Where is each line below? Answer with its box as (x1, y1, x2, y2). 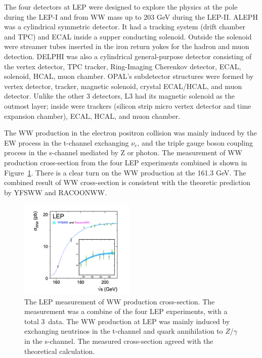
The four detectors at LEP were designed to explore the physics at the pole (4, 2, 238, 12)
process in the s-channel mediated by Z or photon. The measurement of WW (4, 147, 242, 158)
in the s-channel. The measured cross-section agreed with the (24, 335, 213, 346)
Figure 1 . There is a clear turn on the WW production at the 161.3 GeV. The (4, 167, 246, 177)
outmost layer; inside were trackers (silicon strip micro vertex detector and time (4, 100, 251, 111)
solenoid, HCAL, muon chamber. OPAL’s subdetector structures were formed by (4, 71, 254, 81)
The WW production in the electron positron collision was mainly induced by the (4, 127, 257, 138)
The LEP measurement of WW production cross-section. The (24, 296, 215, 306)
